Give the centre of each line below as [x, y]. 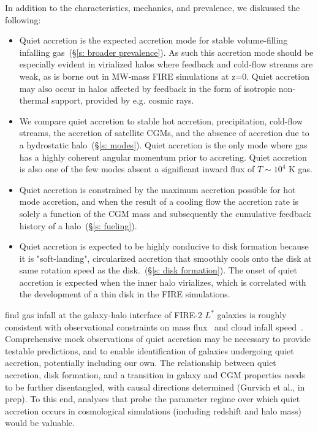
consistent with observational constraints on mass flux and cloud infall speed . [154, 326]
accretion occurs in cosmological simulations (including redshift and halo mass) [153, 410]
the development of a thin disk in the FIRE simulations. [125, 294]
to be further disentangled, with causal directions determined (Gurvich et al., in [155, 387]
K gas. [301, 169]
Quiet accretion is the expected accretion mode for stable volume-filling [153, 40]
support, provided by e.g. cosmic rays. [123, 100]
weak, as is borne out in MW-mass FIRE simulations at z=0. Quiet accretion [164, 76]
